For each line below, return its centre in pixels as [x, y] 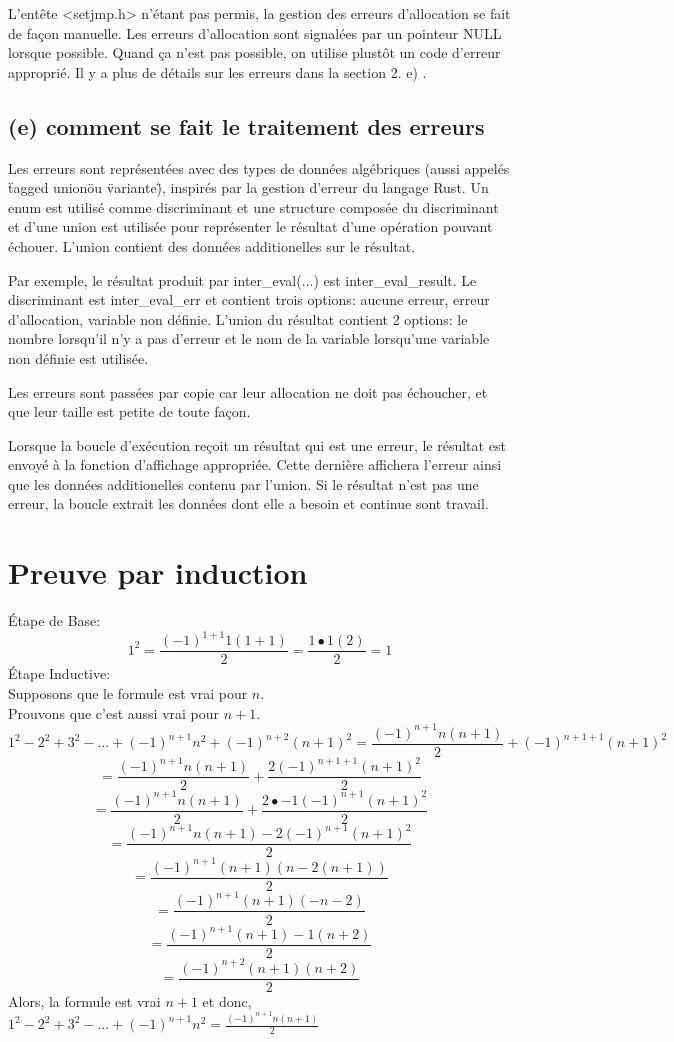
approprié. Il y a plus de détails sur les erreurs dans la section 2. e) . [217, 71]
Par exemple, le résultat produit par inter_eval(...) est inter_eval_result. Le [242, 279]
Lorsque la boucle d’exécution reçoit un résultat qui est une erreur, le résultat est [257, 444]
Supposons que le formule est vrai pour [128, 692]
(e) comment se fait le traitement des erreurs [246, 125]
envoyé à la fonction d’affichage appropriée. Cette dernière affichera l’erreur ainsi [255, 464]
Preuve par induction [158, 572]
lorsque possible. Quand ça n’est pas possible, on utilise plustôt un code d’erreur [254, 52]
